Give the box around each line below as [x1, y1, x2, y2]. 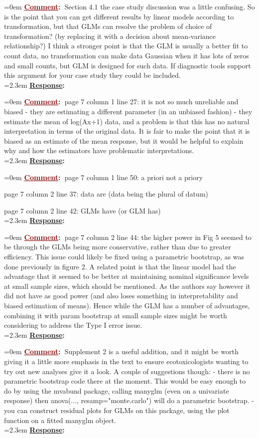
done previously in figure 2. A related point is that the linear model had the [4, 261, 236, 271]
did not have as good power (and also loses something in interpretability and [4, 290, 238, 301]
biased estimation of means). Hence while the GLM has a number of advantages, [4, 300, 250, 311]
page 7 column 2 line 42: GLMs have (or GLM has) [4, 205, 161, 216]
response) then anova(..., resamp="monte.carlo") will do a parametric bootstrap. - [4, 395, 254, 406]
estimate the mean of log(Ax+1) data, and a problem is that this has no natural [4, 116, 250, 126]
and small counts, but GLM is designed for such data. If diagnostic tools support [4, 60, 251, 70]
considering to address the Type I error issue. [4, 320, 142, 330]
